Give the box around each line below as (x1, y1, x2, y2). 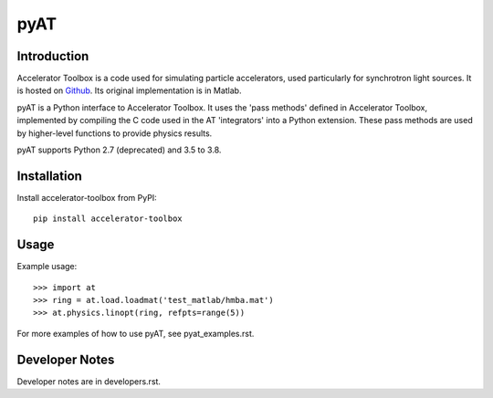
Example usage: (16, 261, 78, 272)
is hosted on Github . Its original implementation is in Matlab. (16, 85, 242, 96)
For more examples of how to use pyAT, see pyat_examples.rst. (16, 328, 255, 339)
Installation (16, 168, 82, 183)
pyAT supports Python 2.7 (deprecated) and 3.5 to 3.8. (16, 144, 222, 155)
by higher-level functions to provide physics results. (16, 128, 213, 139)
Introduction (16, 48, 89, 64)
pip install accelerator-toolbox (33, 214, 183, 224)
